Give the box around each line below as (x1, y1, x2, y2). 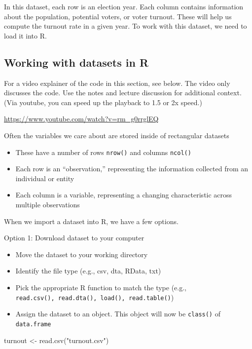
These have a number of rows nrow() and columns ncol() (15, 147, 191, 157)
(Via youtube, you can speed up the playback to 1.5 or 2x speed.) (4, 97, 202, 107)
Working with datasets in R (4, 54, 149, 70)
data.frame (15, 320, 51, 328)
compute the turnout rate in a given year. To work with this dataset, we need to (4, 21, 247, 31)
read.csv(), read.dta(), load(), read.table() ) (15, 292, 174, 302)
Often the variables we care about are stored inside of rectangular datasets (4, 130, 229, 140)
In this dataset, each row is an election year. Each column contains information (4, 1, 244, 11)
